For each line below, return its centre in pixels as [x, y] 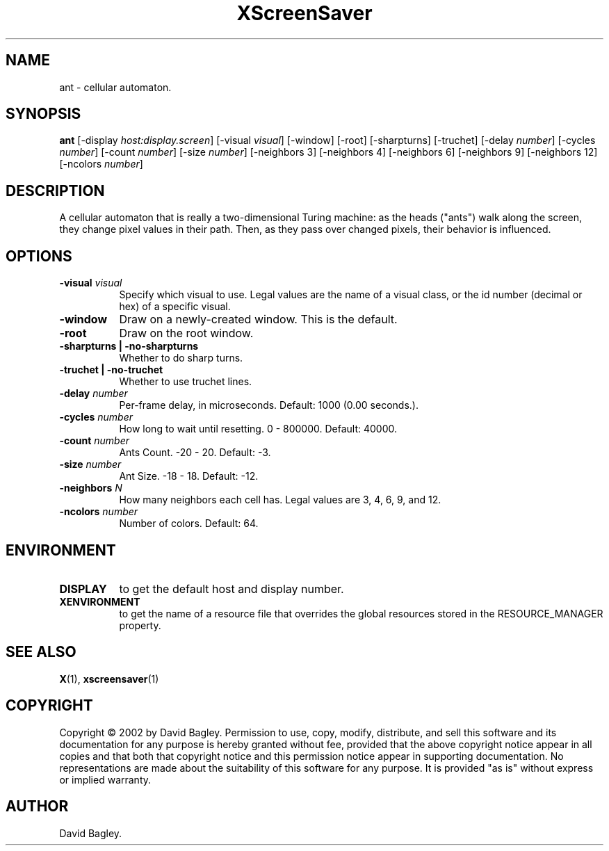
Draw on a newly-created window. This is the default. [258, 319]
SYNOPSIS [43, 114]
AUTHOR [37, 807]
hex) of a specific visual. [175, 307]
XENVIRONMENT [100, 601]
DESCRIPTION [55, 191]
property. [140, 625]
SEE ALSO [41, 652]
